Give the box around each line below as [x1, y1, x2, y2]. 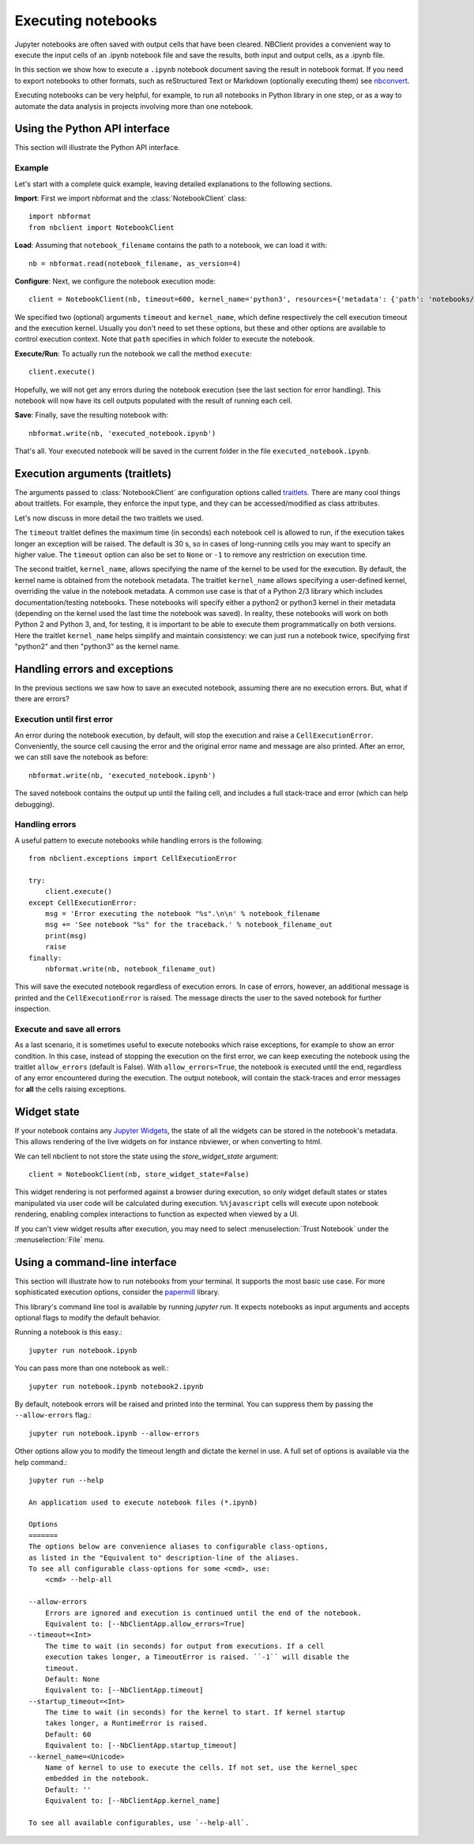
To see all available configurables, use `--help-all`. [28, 1819, 250, 1827]
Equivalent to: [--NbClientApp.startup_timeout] [44, 1741, 237, 1750]
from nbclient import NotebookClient [28, 223, 175, 232]
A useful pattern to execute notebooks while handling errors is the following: [14, 836, 264, 845]
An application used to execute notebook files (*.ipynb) [28, 1497, 258, 1507]
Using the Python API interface [14, 122, 170, 136]
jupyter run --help [28, 1475, 104, 1485]
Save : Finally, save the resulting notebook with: [14, 411, 169, 420]
